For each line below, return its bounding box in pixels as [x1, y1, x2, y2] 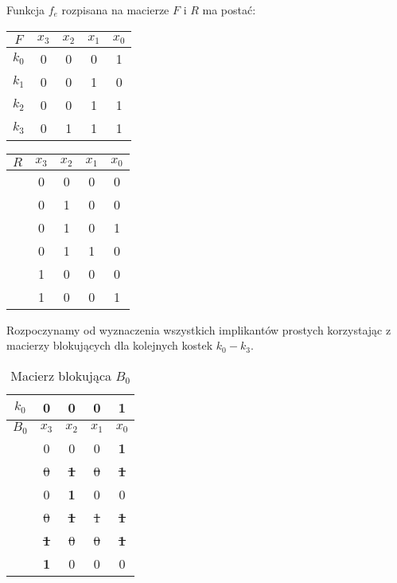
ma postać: [202, 2, 256, 18]
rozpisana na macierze [61, 2, 169, 18]
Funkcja [6, 2, 45, 18]
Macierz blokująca [10, 366, 112, 385]
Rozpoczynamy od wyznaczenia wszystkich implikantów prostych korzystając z [6, 321, 391, 338]
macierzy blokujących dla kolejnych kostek [6, 337, 213, 354]
